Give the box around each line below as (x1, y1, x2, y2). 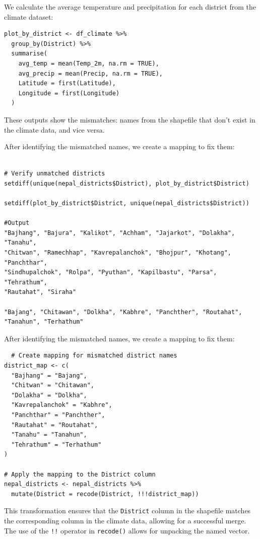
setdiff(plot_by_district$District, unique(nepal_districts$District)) (4, 200, 249, 207)
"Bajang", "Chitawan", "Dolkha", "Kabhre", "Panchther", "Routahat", (4, 308, 242, 316)
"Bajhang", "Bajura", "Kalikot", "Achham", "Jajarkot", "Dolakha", (4, 229, 235, 236)
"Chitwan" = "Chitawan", (11, 382, 94, 389)
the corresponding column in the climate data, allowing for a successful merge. (4, 515, 246, 525)
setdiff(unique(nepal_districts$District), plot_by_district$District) (4, 179, 249, 187)
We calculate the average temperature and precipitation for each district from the (4, 2, 256, 12)
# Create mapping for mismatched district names (11, 352, 177, 360)
